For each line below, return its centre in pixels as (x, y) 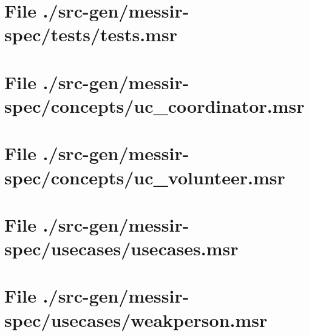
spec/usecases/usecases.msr (121, 248)
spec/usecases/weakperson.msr (136, 319)
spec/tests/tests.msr (91, 34)
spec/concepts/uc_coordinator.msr (154, 105)
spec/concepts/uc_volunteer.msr (145, 177)
